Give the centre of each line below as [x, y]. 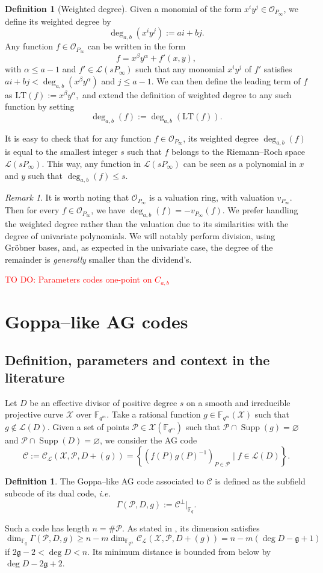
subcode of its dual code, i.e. [58, 493]
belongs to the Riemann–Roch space [238, 152]
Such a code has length [47, 528]
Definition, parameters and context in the [137, 359]
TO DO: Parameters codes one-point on [78, 279]
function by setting [40, 106]
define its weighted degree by [58, 21]
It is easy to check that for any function [78, 138]
